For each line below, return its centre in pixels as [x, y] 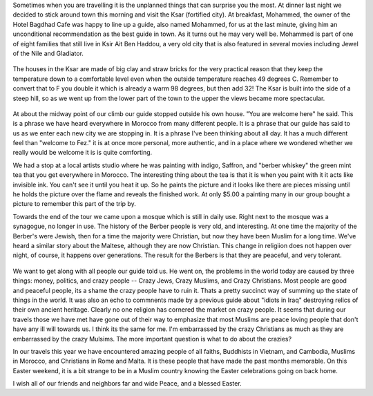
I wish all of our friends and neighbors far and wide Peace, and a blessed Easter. [127, 384]
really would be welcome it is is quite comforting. [83, 153]
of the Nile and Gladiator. [48, 53]
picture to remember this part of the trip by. [74, 204]
